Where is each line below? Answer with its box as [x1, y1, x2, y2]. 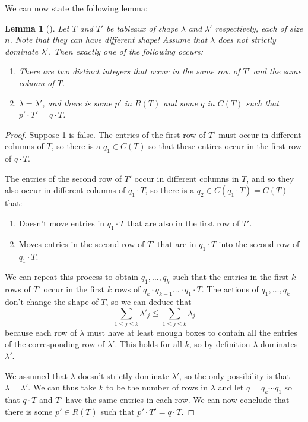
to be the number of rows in [106, 381, 208, 393]
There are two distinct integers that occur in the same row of [18, 65, 240, 77]
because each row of [5, 326, 77, 338]
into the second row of [218, 237, 300, 250]
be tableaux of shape [106, 21, 178, 34]
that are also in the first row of [127, 216, 240, 229]
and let [218, 381, 244, 393]
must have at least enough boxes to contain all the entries [87, 326, 297, 338]
